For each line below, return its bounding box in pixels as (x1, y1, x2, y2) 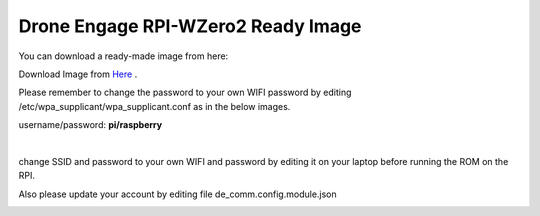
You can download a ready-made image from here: (18, 50, 229, 62)
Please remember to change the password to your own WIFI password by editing (18, 86, 352, 99)
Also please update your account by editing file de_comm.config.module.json (18, 188, 337, 200)
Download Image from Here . (18, 68, 138, 80)
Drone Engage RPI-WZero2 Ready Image (18, 15, 362, 37)
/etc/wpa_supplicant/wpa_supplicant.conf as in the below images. (18, 100, 291, 112)
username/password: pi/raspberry (18, 119, 163, 131)
